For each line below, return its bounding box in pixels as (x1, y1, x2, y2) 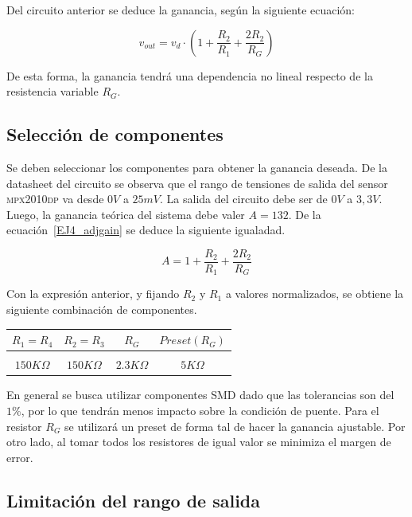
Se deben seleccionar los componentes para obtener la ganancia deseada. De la (6, 159, 387, 175)
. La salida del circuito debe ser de (160, 190, 328, 207)
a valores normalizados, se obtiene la (225, 285, 404, 302)
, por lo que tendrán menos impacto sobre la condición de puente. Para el (21, 401, 379, 418)
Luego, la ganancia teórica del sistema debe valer (6, 206, 245, 222)
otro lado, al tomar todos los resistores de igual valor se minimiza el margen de (6, 433, 391, 450)
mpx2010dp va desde (6, 190, 104, 207)
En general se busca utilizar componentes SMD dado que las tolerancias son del (6, 386, 395, 403)
